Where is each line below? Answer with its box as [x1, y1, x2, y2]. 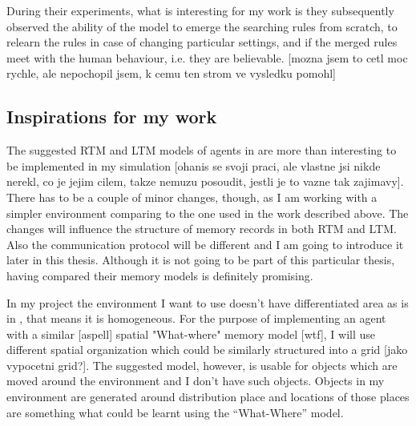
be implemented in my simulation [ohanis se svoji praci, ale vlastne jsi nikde [6, 157, 381, 174]
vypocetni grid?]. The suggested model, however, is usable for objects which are [6, 356, 398, 373]
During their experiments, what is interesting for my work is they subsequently [6, 2, 394, 18]
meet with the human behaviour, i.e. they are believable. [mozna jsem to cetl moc [6, 49, 408, 66]
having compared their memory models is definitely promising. [6, 267, 313, 283]
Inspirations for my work [6, 104, 217, 129]
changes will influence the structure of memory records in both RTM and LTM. [6, 220, 397, 237]
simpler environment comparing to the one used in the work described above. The [6, 204, 409, 221]
